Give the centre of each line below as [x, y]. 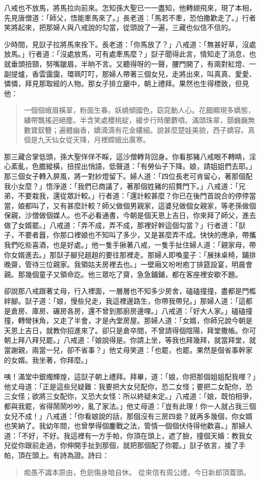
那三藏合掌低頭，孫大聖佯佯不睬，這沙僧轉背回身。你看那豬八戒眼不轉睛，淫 [130, 156]
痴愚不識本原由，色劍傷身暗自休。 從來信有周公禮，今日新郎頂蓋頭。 [137, 472]
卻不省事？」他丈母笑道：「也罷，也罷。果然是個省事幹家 [159, 350]
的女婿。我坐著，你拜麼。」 [48, 359]
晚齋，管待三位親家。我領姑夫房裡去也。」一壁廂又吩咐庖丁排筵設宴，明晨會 [128, 264]
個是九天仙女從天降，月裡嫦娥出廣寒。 [87, 140]
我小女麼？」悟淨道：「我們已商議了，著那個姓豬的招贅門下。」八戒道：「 [121, 186]
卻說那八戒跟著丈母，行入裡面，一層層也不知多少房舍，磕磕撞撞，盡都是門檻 [130, 291]
